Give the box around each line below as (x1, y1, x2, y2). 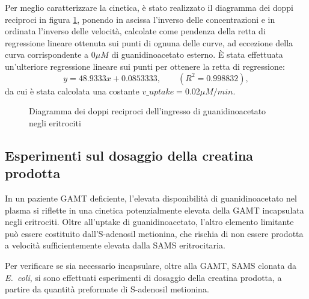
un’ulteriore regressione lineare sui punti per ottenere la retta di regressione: (5, 60, 285, 72)
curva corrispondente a (5, 48, 89, 61)
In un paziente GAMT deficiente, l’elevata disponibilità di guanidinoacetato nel (5, 191, 297, 204)
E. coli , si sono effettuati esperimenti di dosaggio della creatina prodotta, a (5, 271, 282, 283)
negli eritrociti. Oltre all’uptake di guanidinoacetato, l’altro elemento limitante (5, 215, 294, 228)
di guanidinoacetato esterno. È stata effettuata (111, 48, 283, 61)
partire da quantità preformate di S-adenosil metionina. (5, 283, 209, 295)
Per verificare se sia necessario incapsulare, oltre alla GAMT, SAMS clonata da (5, 259, 297, 271)
